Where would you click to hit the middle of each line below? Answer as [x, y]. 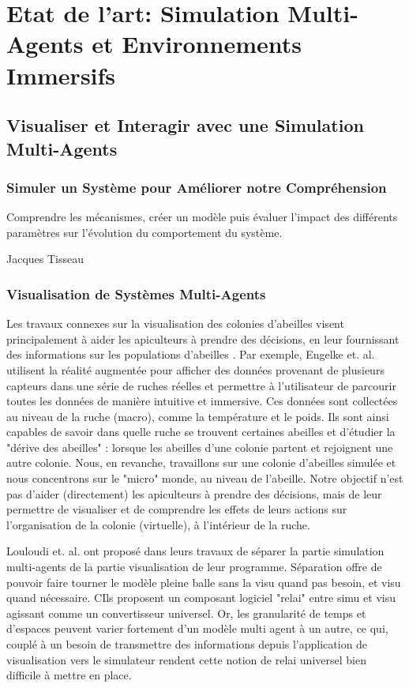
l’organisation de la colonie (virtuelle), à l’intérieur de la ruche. [158, 524]
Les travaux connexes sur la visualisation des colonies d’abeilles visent [175, 323]
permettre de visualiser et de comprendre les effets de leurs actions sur [177, 509]
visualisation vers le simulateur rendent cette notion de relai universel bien [186, 659]
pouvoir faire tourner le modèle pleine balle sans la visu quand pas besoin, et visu [204, 582]
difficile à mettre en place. [69, 675]
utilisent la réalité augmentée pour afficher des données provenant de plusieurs [195, 369]
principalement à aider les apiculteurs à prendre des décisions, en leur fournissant [203, 338]
